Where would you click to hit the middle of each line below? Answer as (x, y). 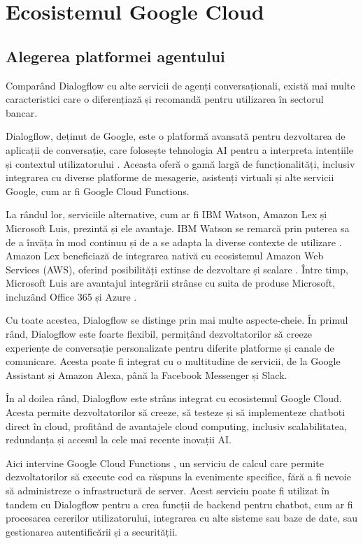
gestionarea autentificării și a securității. (92, 531)
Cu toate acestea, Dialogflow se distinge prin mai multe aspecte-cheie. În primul (177, 320)
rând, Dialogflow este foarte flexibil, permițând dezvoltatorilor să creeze (159, 334)
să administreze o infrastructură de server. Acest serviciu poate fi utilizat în (168, 491)
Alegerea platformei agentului (115, 56)
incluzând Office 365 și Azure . (71, 296)
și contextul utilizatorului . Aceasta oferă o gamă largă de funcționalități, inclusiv (180, 163)
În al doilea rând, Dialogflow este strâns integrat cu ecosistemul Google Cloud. (174, 398)
